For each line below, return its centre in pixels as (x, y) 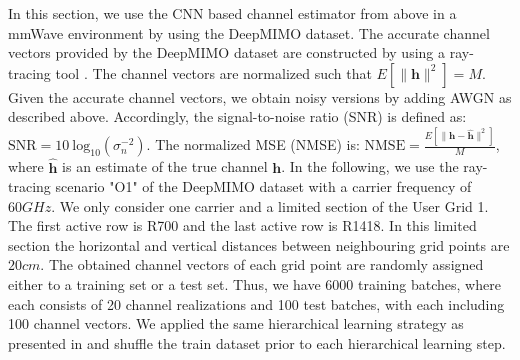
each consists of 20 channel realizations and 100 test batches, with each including (256, 303)
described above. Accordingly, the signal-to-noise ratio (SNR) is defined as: (237, 116)
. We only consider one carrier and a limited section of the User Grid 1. (270, 205)
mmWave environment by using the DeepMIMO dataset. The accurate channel (249, 32)
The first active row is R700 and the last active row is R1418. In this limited (242, 225)
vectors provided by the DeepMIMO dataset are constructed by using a (226, 52)
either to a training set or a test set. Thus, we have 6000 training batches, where (254, 284)
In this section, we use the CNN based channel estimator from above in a (232, 13)
